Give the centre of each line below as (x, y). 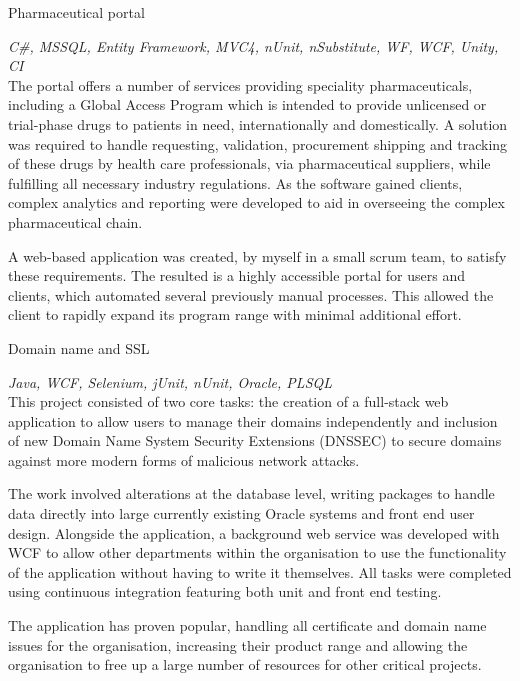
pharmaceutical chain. (75, 221)
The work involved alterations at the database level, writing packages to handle (251, 493)
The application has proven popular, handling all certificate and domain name (247, 625)
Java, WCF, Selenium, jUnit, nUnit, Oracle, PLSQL (170, 381)
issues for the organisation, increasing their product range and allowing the (238, 644)
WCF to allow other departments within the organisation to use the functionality (257, 552)
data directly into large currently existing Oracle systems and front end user (241, 513)
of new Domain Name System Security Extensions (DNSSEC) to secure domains (255, 440)
